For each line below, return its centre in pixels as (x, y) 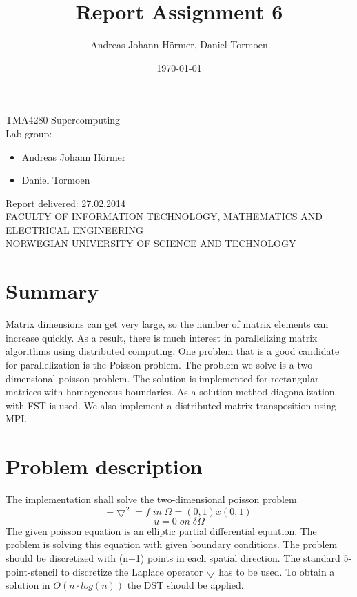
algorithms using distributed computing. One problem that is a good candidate (173, 351)
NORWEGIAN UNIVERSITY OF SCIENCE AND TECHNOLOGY (151, 243)
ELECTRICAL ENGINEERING (74, 229)
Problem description (104, 466)
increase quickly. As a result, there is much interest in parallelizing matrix (162, 337)
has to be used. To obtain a (277, 571)
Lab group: (29, 133)
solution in (28, 585)
